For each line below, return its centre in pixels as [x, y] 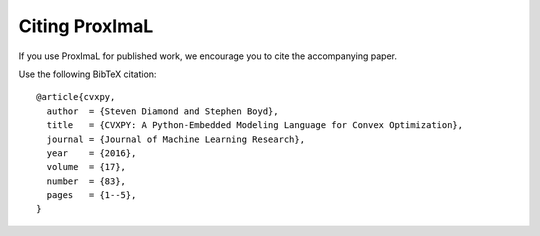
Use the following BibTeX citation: [87, 74]
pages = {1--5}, [91, 195]
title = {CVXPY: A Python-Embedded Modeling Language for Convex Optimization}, [255, 125]
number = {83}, [86, 181]
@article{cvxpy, [76, 97]
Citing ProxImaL [86, 26]
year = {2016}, [91, 153]
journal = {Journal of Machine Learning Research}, [175, 139]
